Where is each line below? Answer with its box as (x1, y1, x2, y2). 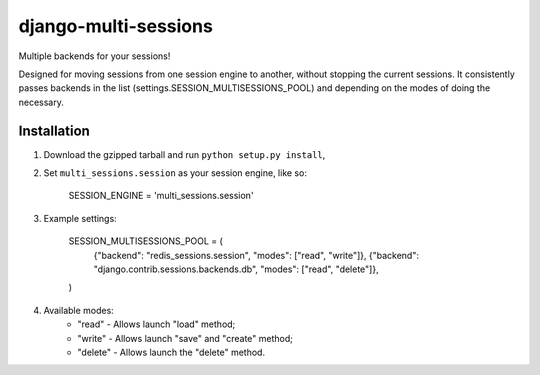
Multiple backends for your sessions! (18, 50, 171, 62)
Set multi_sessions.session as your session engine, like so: (43, 167, 307, 179)
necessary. (18, 96, 65, 108)
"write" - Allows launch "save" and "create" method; (77, 332, 294, 344)
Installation (18, 122, 90, 139)
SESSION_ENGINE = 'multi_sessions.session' (68, 190, 254, 202)
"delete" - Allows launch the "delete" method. (77, 346, 265, 358)
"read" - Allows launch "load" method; (77, 318, 236, 330)
